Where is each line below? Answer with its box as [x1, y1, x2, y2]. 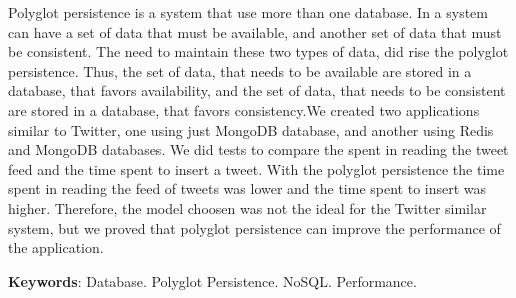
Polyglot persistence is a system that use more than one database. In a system [8, 2, 489, 22]
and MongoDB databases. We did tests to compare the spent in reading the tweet [8, 139, 509, 160]
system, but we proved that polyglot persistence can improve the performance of [8, 217, 501, 238]
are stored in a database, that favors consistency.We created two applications [8, 99, 480, 120]
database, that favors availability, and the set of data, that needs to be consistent [8, 80, 506, 101]
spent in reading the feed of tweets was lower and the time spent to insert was [8, 178, 487, 199]
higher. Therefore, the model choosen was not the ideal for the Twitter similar [8, 197, 487, 218]
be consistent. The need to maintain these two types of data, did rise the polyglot [8, 41, 509, 62]
